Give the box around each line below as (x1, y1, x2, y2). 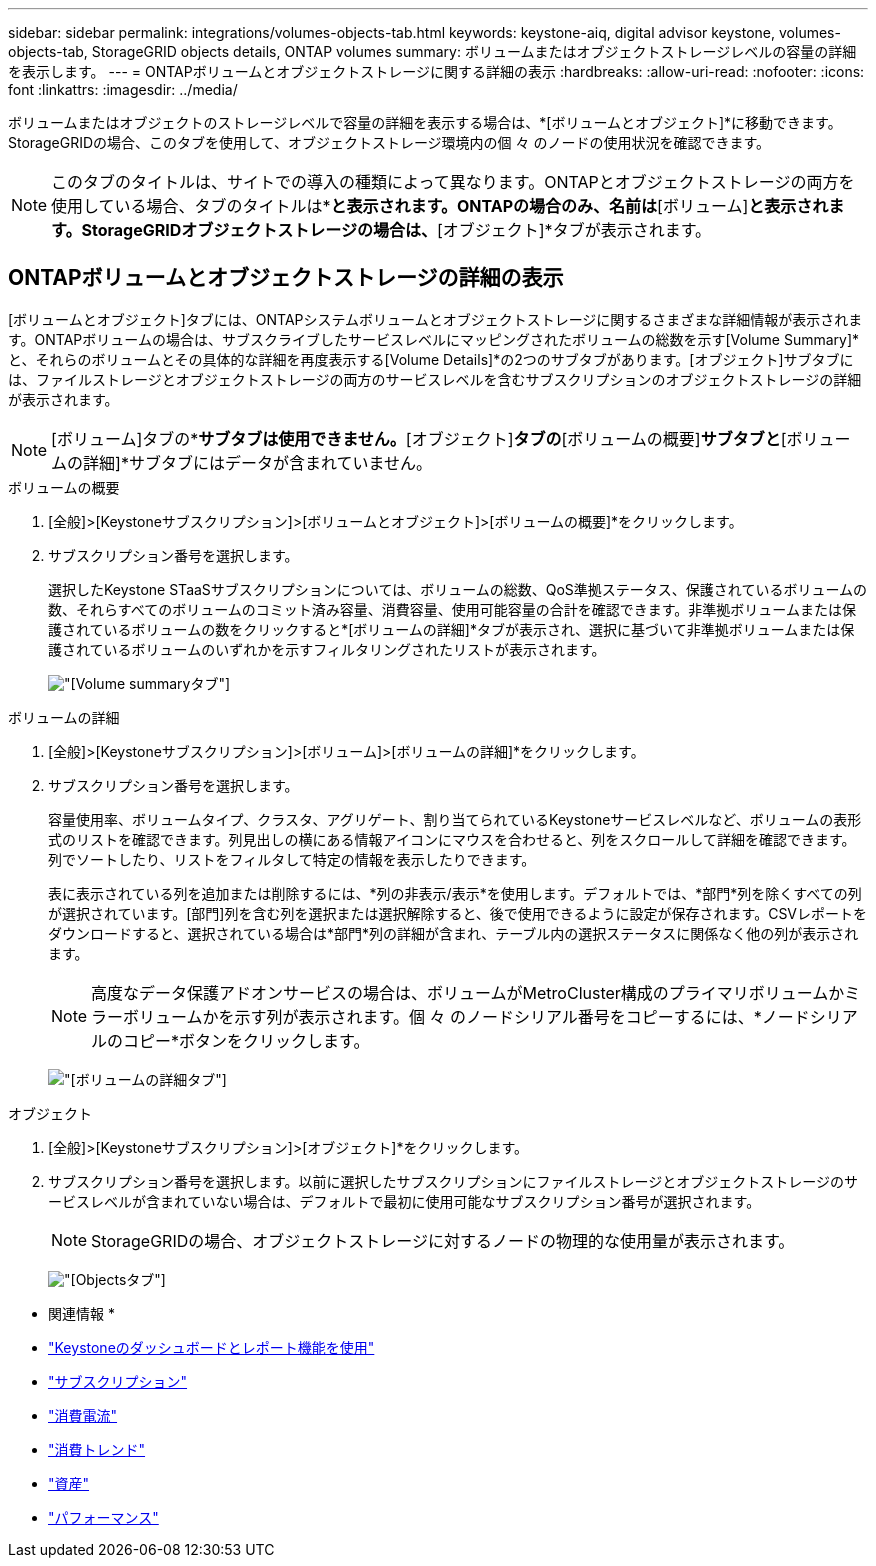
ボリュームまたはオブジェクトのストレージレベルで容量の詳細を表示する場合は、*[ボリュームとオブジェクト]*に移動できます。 (8, 114, 842, 131)
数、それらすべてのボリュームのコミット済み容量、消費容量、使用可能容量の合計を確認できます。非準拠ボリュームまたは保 (48, 600, 856, 618)
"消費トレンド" (48, 1440, 146, 1458)
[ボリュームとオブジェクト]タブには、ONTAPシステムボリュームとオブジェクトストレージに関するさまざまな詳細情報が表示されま (8, 310, 863, 328)
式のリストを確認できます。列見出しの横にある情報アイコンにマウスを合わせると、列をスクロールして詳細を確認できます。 (48, 830, 856, 848)
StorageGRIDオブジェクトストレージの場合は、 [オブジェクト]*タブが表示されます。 (81, 220, 712, 240)
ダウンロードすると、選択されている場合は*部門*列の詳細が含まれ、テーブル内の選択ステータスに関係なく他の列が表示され (48, 924, 859, 942)
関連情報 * (48, 1304, 115, 1322)
